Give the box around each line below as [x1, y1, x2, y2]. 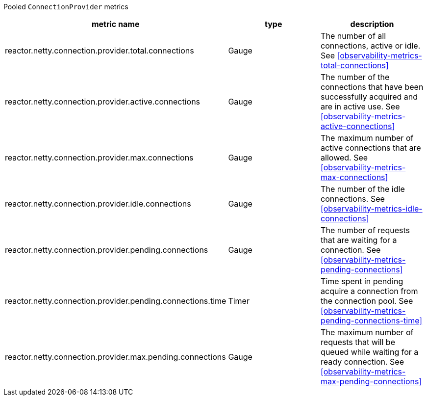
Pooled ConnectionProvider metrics [3, 2, 128, 11]
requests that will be [321, 337, 395, 347]
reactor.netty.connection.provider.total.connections [5, 46, 194, 55]
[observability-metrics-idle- [321, 204, 423, 213]
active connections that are [321, 143, 421, 153]
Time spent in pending [321, 276, 403, 286]
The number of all [321, 31, 386, 41]
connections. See [321, 194, 385, 204]
